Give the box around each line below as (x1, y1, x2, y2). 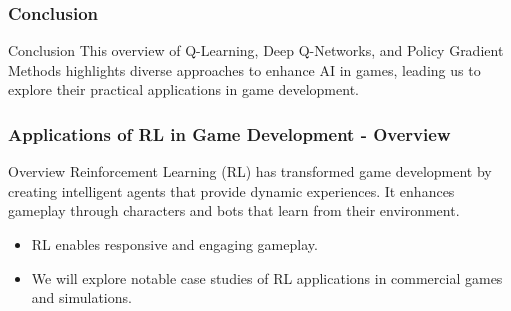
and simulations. (31, 287, 132, 308)
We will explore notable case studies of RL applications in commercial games (31, 267, 503, 288)
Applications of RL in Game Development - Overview (8, 121, 451, 146)
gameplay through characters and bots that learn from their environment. (8, 200, 460, 221)
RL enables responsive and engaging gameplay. (31, 234, 318, 254)
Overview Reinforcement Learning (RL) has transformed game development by (8, 161, 492, 182)
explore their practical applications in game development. (8, 79, 359, 100)
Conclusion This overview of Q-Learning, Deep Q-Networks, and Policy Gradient (8, 40, 504, 61)
